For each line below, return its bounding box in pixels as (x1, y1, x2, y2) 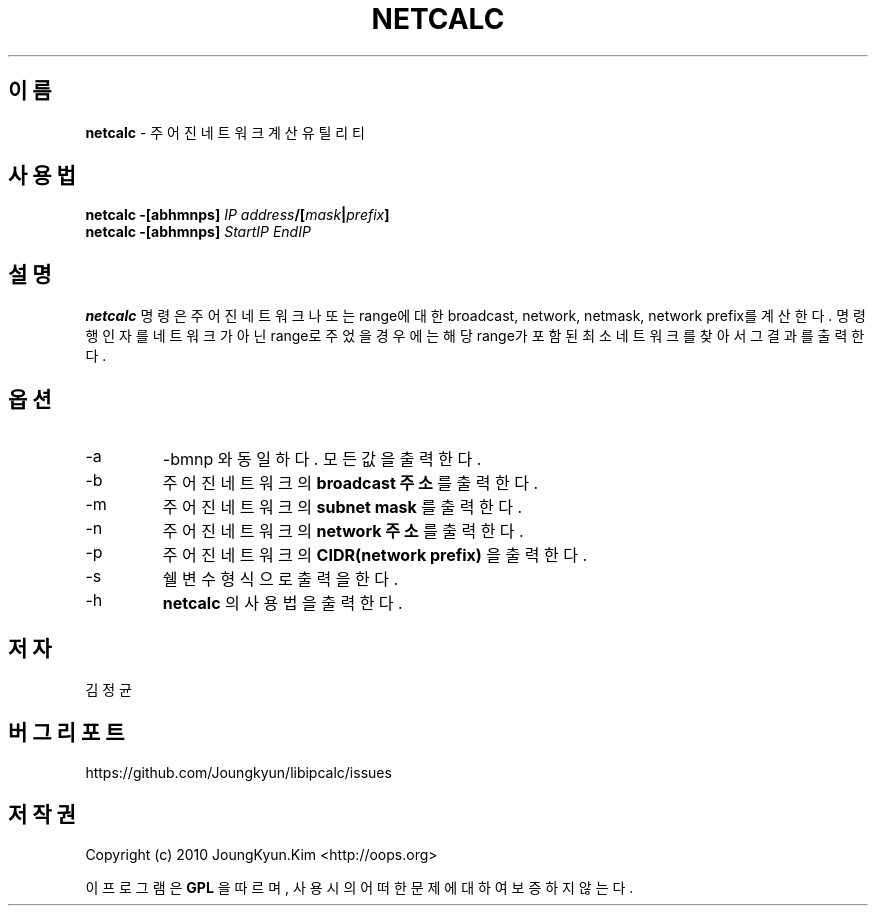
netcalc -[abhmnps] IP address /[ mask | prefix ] (85, 206, 390, 224)
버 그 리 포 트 (8, 720, 125, 746)
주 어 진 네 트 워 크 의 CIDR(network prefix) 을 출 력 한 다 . (162, 545, 588, 566)
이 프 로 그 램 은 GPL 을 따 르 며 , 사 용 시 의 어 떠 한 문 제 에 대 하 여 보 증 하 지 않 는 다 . (85, 878, 634, 896)
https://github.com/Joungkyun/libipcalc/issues (85, 763, 392, 781)
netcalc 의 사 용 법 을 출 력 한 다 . (162, 593, 403, 614)
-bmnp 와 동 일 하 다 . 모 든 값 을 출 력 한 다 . (162, 449, 482, 470)
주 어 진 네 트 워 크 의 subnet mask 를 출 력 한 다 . (162, 497, 523, 518)
